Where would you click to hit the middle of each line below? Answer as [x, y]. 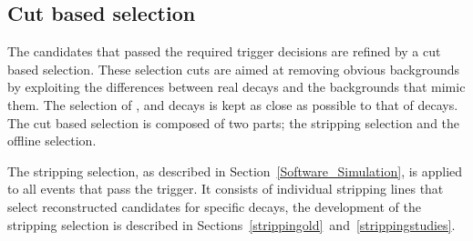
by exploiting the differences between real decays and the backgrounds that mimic [236, 87]
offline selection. [52, 141]
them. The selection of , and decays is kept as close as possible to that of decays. [233, 104]
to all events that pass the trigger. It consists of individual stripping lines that [226, 189]
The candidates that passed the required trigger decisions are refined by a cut [224, 51]
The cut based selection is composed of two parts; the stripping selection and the [234, 122]
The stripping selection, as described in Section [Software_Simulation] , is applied [235, 171]
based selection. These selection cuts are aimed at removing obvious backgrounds [234, 69]
